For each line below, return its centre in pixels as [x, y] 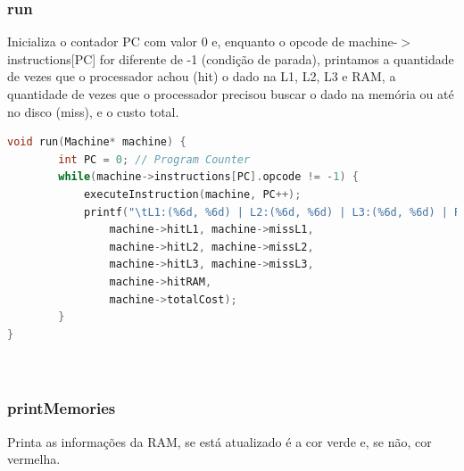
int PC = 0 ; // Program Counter [154, 159]
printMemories [62, 408]
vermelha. [34, 459]
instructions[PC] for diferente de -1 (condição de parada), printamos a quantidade [231, 58]
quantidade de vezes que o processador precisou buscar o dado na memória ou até [231, 94]
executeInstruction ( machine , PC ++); [192, 194]
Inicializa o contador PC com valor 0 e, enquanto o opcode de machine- [203, 41]
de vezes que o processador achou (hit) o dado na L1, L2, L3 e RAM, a [202, 76]
